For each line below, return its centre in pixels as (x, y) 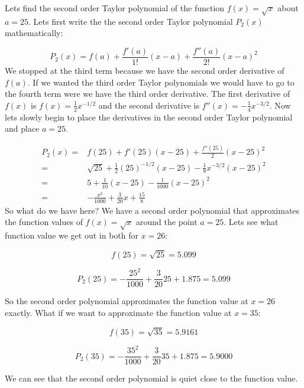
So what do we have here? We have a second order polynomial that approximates (152, 210)
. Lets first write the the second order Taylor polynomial (131, 21)
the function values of (44, 222)
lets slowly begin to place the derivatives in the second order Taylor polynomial (149, 117)
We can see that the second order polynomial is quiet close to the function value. (151, 378)
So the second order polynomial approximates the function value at (127, 301)
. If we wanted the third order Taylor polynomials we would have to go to (161, 82)
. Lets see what (251, 222)
